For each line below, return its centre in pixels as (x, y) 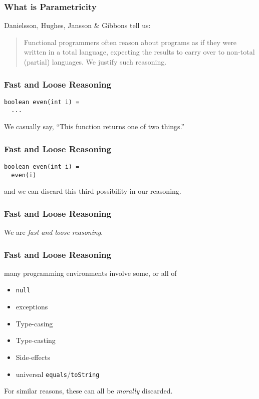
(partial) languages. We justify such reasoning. (95, 62)
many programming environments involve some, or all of (90, 273)
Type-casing (34, 323)
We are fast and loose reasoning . (54, 232)
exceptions (32, 307)
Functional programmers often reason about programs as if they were (130, 42)
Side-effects (33, 357)
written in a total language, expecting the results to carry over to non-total (139, 52)
